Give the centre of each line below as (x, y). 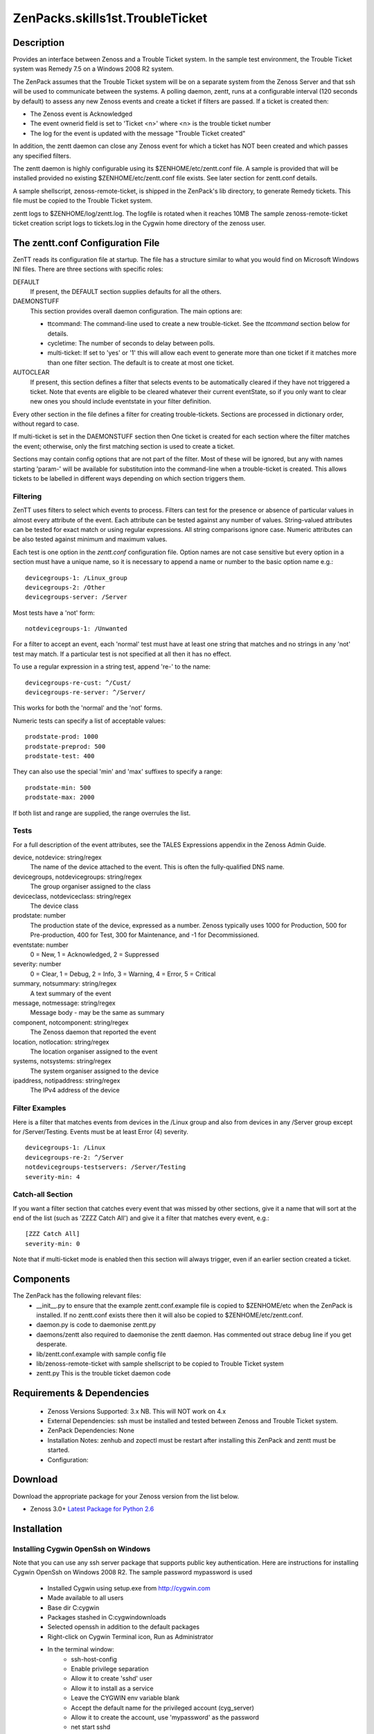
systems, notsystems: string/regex (62, 1061)
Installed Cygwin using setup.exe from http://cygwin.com (129, 1588)
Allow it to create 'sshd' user (112, 1679)
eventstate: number (41, 945)
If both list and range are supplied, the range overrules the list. (101, 813)
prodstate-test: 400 (60, 756)
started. (59, 1450)
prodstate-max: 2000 (60, 797)
